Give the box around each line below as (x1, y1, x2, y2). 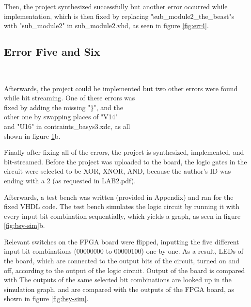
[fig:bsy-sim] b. (4, 220, 45, 230)
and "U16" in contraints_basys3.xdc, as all (4, 121, 130, 131)
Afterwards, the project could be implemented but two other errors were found (4, 83, 238, 93)
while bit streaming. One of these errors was (4, 93, 135, 103)
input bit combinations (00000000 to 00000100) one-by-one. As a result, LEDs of (4, 246, 244, 256)
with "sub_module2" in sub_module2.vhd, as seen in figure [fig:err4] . (4, 20, 209, 31)
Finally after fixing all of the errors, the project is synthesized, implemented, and (4, 147, 244, 157)
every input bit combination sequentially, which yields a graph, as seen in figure (4, 210, 241, 221)
